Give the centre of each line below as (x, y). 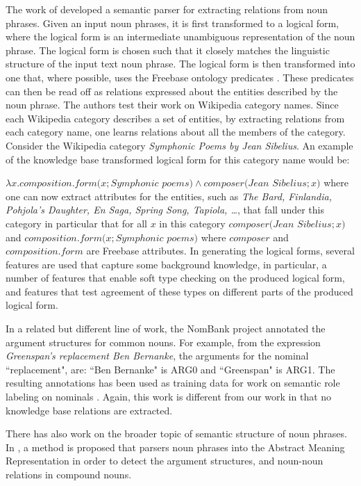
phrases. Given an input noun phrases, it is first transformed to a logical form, (173, 23)
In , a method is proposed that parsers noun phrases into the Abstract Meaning (175, 447)
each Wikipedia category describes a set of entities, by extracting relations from (175, 118)
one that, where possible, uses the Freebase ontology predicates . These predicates (180, 77)
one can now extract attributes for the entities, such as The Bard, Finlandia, (169, 196)
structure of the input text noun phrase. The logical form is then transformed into (180, 64)
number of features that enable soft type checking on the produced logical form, (175, 278)
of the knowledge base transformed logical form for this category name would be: (178, 159)
